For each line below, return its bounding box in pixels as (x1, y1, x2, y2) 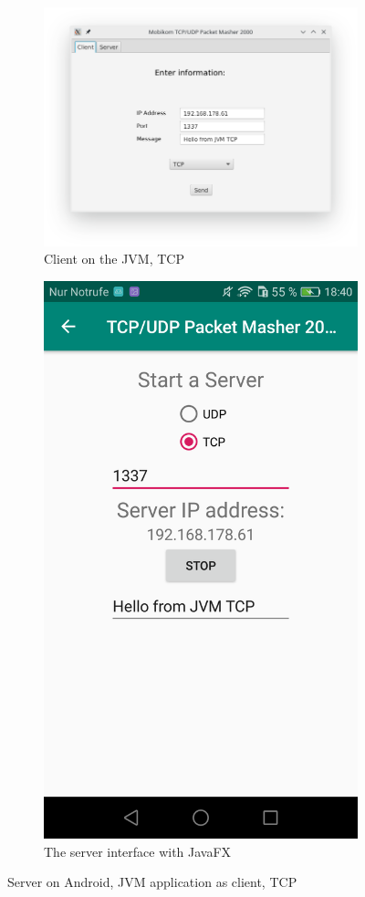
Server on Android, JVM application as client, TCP (7, 872, 297, 892)
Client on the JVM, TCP (44, 249, 184, 268)
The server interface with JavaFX (44, 841, 232, 860)
